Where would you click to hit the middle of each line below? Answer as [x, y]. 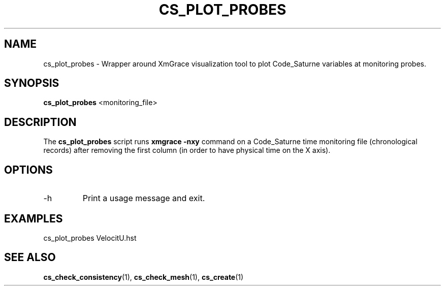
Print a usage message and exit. [144, 198]
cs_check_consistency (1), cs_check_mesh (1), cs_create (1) [144, 277]
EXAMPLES [34, 218]
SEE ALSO [30, 257]
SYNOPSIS [32, 83]
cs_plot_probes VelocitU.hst [90, 238]
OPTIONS [28, 170]
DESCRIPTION [40, 122]
